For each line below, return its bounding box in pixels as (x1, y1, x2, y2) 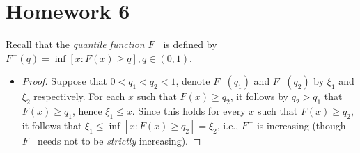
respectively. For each (33, 89, 125, 104)
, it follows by (230, 89, 288, 104)
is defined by (163, 37, 217, 51)
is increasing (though (256, 118, 346, 132)
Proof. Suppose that (22, 74, 107, 88)
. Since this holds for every (132, 104, 246, 118)
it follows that (22, 118, 82, 132)
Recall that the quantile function (6, 37, 145, 51)
